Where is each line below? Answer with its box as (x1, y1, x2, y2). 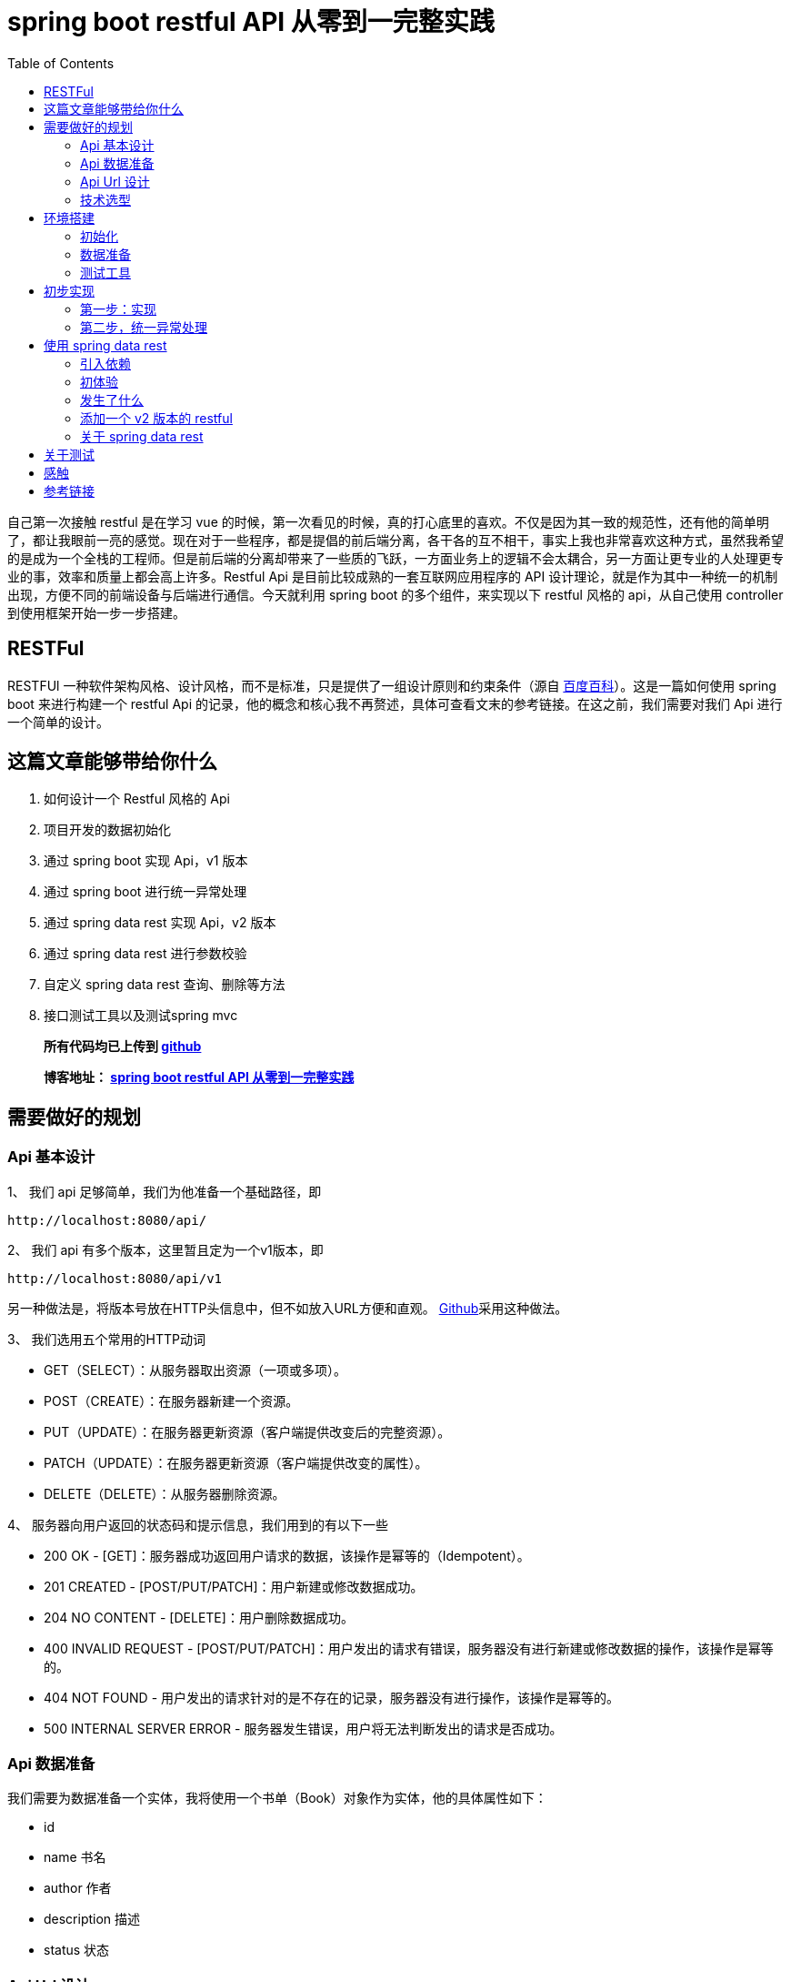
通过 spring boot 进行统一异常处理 (44, 884, 247, 900)
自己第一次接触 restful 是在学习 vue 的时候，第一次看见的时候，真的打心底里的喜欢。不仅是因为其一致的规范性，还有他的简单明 (7, 513, 769, 530)
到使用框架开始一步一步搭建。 (7, 604, 185, 621)
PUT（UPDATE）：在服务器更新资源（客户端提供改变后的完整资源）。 (44, 1423, 451, 1440)
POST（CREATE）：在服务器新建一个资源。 (44, 1392, 299, 1409)
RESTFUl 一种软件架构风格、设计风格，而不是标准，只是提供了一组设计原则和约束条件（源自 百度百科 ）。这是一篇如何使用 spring (7, 677, 776, 693)
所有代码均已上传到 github (44, 1038, 202, 1055)
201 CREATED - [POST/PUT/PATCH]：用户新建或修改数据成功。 (44, 1578, 424, 1594)
